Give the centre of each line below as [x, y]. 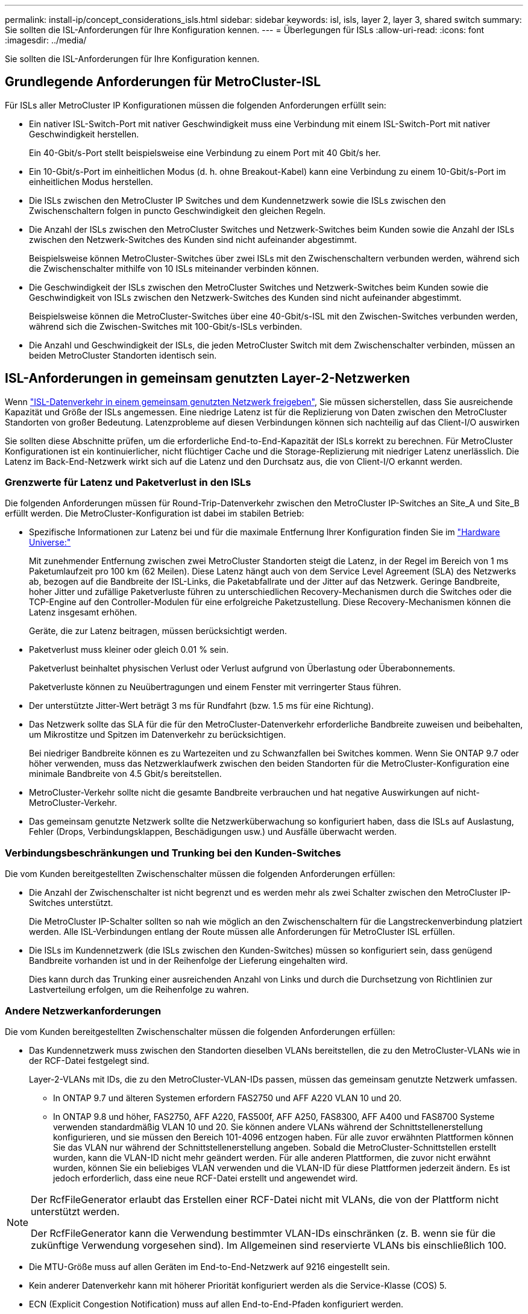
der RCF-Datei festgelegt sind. [89, 1060]
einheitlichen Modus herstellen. [91, 181]
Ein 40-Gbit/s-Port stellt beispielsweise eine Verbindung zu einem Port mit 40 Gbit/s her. [205, 152]
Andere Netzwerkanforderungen [83, 1011]
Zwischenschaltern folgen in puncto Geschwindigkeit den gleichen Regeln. [178, 210]
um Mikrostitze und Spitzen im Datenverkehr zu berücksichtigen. [158, 735]
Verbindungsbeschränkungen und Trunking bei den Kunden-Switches [173, 853]
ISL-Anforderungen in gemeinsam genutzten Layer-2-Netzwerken [207, 379]
